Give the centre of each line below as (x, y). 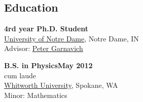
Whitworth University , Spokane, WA (61, 85)
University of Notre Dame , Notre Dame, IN (71, 38)
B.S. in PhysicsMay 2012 (48, 65)
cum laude (20, 75)
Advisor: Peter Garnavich (44, 48)
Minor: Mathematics (36, 95)
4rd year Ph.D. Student (46, 29)
